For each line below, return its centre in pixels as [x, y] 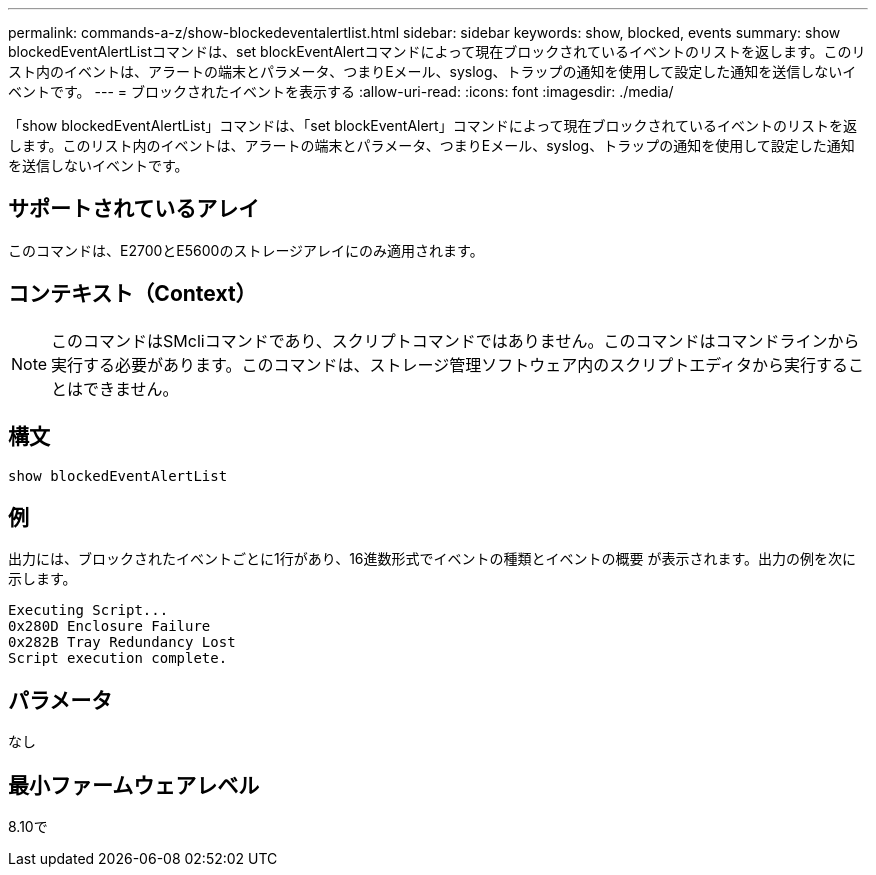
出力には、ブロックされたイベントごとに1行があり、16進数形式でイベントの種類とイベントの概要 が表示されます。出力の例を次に [432, 559]
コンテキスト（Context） [132, 294]
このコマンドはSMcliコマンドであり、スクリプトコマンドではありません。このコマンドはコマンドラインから [455, 340]
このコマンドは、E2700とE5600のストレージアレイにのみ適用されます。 [246, 250]
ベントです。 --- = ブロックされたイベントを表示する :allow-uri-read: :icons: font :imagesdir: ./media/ [341, 91]
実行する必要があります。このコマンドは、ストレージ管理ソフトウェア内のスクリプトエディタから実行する [450, 364]
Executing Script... [88, 610]
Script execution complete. [118, 658]
